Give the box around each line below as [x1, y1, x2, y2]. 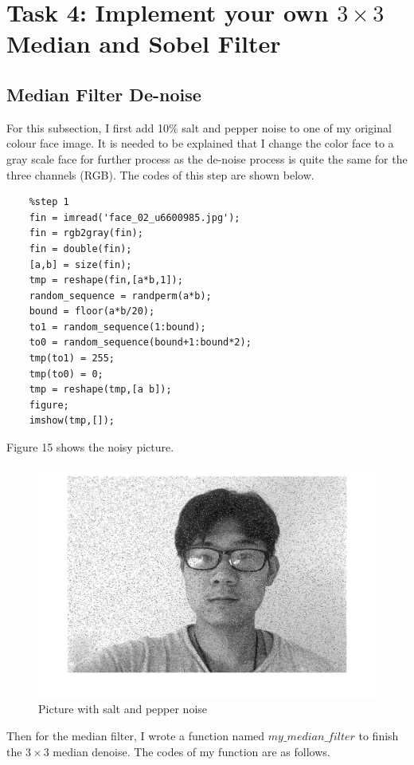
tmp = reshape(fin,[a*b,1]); [29, 274, 183, 286]
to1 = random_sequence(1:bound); [29, 321, 206, 333]
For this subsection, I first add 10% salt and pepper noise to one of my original [6, 119, 392, 136]
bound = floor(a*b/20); [29, 306, 155, 317]
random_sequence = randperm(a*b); [29, 290, 212, 302]
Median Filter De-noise [6, 81, 201, 106]
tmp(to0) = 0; [29, 368, 103, 380]
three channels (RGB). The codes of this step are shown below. [6, 166, 314, 183]
